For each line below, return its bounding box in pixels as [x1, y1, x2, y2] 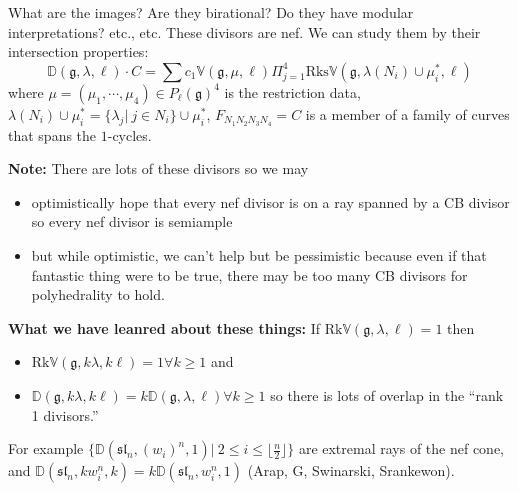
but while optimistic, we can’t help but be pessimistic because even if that [31, 245, 487, 266]
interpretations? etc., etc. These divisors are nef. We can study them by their [8, 21, 481, 42]
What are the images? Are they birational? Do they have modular [8, 2, 414, 22]
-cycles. [107, 124, 152, 145]
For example [8, 438, 84, 459]
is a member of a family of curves [305, 103, 510, 124]
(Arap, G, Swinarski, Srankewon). [247, 460, 455, 481]
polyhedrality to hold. [31, 284, 165, 305]
